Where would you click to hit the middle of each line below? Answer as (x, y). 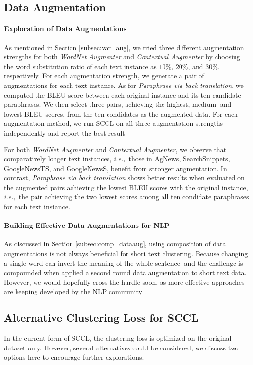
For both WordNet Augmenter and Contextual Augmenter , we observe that (115, 149)
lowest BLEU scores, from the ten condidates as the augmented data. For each (121, 113)
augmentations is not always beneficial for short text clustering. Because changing (126, 253)
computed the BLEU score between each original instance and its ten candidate (123, 95)
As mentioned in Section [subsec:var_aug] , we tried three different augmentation (124, 47)
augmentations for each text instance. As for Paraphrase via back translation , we (124, 85)
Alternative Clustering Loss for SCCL (101, 318)
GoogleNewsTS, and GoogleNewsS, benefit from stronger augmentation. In (116, 168)
